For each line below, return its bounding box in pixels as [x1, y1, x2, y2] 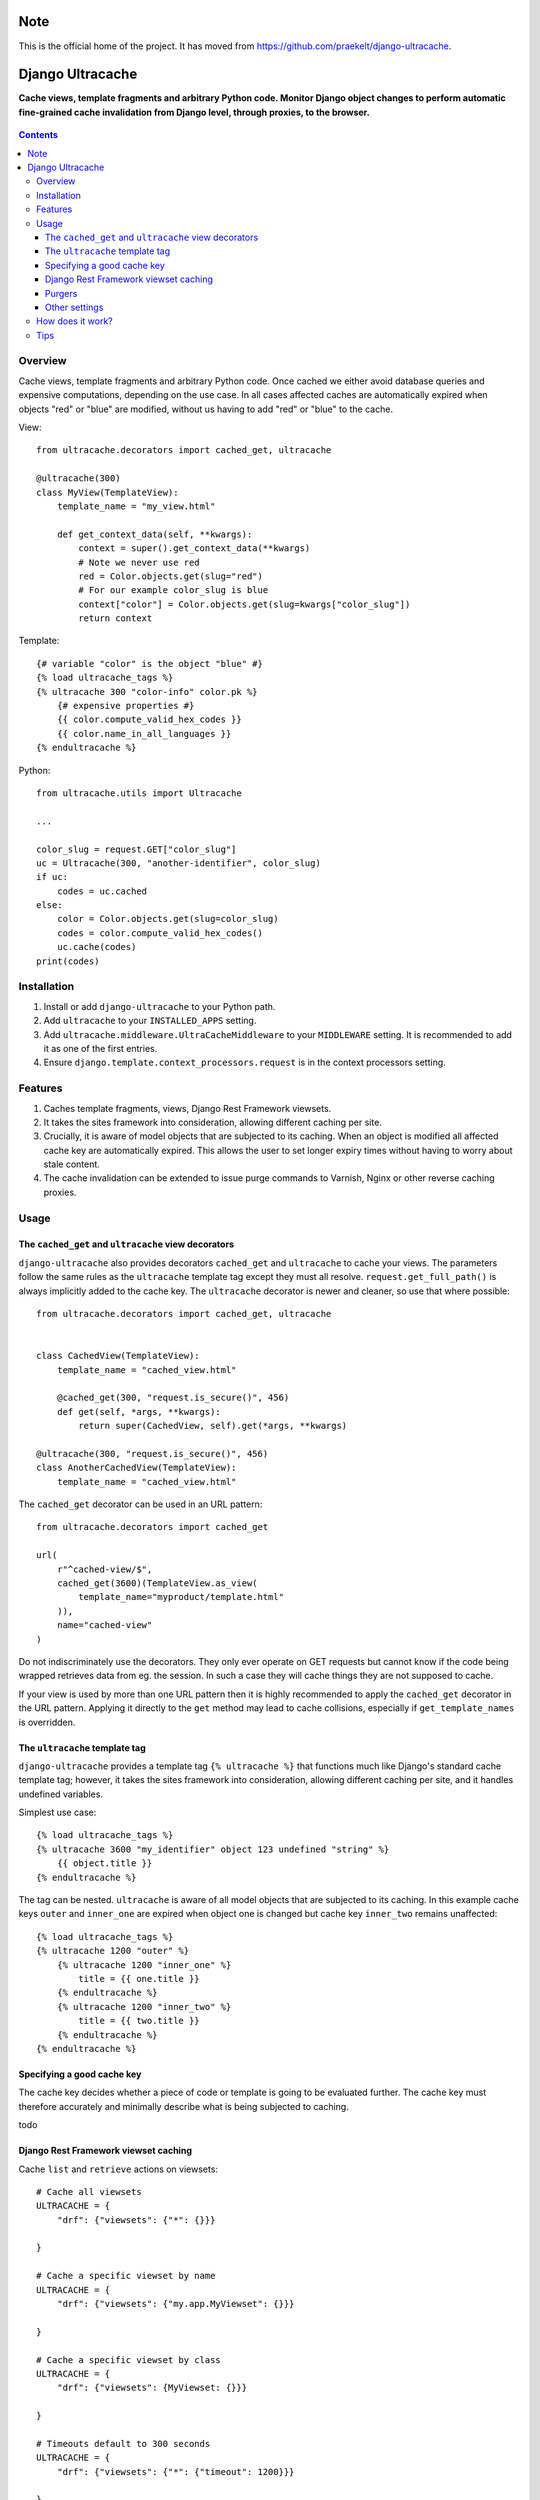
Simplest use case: [18, 1806, 97, 1819]
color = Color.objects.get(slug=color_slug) [56, 913, 279, 925]
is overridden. [18, 1716, 76, 1728]
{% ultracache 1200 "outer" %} [36, 1945, 190, 1957]
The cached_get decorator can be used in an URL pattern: [18, 1498, 263, 1510]
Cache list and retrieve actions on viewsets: [18, 2163, 219, 2175]
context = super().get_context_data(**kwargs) [78, 543, 311, 554]
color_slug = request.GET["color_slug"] [36, 843, 237, 855]
